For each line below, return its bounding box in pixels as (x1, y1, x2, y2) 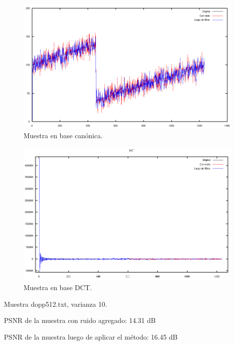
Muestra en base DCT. (23, 282, 92, 293)
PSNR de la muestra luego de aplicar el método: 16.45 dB (4, 331, 178, 342)
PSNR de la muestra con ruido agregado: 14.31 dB (4, 315, 156, 325)
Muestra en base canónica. (23, 130, 103, 140)
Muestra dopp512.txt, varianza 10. (4, 298, 107, 309)
